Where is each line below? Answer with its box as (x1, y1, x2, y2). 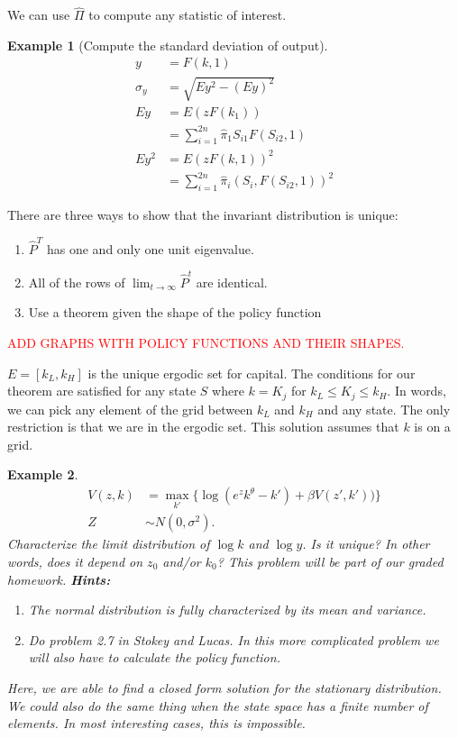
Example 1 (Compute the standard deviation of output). (7, 35, 328, 54)
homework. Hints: (7, 569, 111, 588)
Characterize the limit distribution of (7, 534, 210, 553)
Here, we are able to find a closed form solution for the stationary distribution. (7, 678, 442, 697)
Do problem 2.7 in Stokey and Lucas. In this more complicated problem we (28, 630, 439, 649)
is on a (414, 417, 451, 436)
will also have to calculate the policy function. (28, 648, 280, 667)
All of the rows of (28, 272, 125, 291)
